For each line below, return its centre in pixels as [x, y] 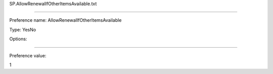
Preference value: [28, 55]
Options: [18, 39]
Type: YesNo [23, 29]
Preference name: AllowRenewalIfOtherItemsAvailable [65, 20]
